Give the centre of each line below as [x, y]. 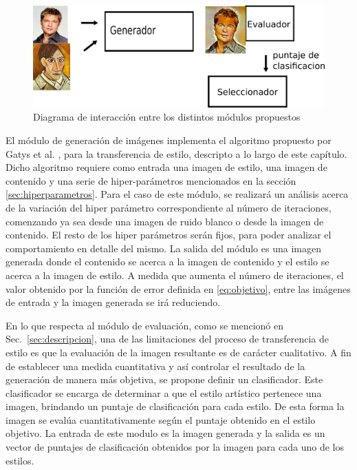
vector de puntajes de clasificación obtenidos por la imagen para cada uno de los [175, 447]
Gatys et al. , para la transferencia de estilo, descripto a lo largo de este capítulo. [176, 153]
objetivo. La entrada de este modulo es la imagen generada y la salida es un [165, 433]
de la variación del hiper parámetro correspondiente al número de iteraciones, [169, 207]
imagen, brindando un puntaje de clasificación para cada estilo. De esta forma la [175, 406]
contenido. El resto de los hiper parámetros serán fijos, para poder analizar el [169, 235]
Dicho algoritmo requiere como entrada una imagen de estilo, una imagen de [166, 167]
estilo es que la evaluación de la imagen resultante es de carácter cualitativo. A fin [178, 352]
